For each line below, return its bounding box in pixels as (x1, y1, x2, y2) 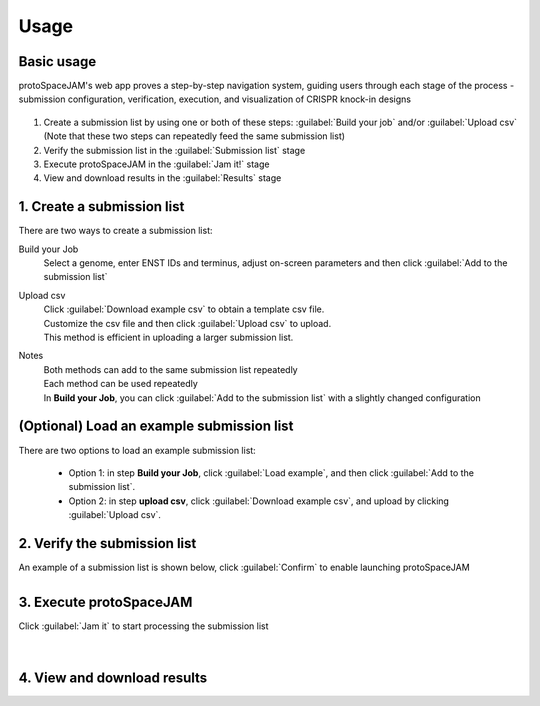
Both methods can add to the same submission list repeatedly (43, 363, 299, 375)
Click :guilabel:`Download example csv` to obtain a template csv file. (43, 303, 325, 315)
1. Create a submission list (18, 198, 185, 215)
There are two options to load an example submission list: (18, 444, 257, 456)
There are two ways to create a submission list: (18, 225, 214, 237)
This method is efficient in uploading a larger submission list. (43, 331, 294, 344)
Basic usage (18, 53, 97, 70)
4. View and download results (18, 669, 208, 686)
